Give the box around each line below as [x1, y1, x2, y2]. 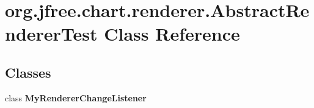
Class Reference [104, 21, 240, 46]
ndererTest [5, 21, 98, 46]
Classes [5, 62, 51, 81]
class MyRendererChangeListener [5, 91, 147, 104]
